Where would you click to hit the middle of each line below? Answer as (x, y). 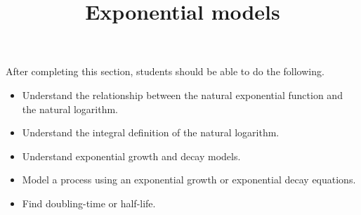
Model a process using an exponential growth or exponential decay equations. (189, 180)
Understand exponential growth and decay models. (131, 156)
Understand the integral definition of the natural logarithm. (151, 132)
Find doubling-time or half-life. (89, 203)
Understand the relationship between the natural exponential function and (182, 95)
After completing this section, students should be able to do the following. (165, 71)
